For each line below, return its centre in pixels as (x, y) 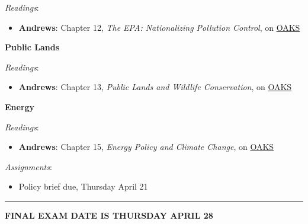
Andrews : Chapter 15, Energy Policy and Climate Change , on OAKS (146, 147)
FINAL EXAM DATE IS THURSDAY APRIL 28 (109, 215)
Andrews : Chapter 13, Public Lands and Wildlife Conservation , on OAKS (155, 87)
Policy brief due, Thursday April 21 (83, 186)
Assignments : (28, 166)
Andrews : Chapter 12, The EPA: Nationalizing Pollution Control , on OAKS (159, 27)
